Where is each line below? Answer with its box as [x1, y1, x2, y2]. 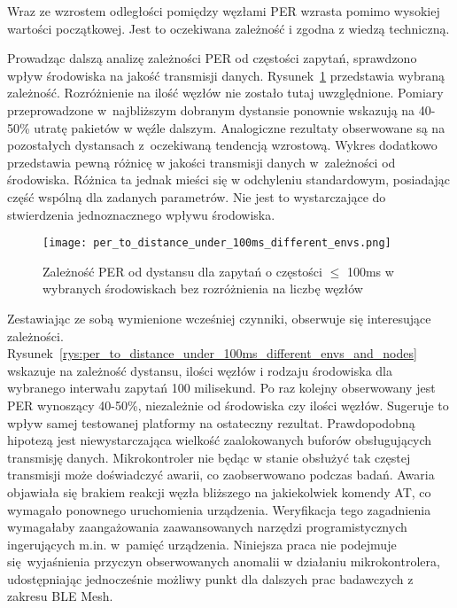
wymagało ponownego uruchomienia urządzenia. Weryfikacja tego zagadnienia [7, 500, 431, 518]
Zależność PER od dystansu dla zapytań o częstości [43, 261, 322, 280]
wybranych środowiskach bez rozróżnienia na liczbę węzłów [43, 279, 363, 298]
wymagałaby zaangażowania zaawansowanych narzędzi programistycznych [7, 518, 407, 536]
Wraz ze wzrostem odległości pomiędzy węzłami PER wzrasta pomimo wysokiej [7, 2, 440, 19]
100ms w [346, 261, 394, 280]
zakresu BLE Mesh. [7, 587, 113, 605]
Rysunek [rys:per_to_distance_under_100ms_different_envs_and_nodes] [7, 344, 417, 362]
